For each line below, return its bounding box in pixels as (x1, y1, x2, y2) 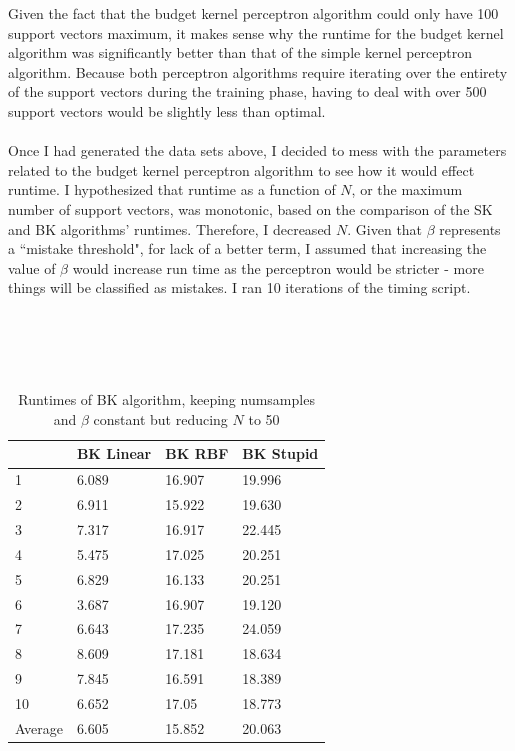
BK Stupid (242, 443, 319, 464)
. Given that (347, 218, 423, 239)
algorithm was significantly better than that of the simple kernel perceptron (8, 42, 473, 63)
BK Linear (76, 443, 152, 464)
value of (8, 257, 56, 278)
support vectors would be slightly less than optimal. (8, 100, 326, 121)
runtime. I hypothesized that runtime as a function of (8, 179, 336, 200)
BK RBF (165, 443, 229, 464)
